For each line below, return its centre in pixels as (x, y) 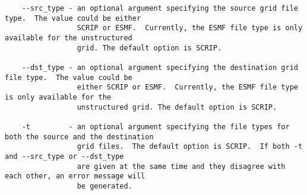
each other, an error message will (75, 176)
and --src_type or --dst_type (64, 156)
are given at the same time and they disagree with (181, 166)
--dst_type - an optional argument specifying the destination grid (160, 67)
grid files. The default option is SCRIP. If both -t (190, 147)
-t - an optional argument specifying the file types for (156, 127)
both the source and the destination (79, 137)
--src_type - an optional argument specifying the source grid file (160, 8)
